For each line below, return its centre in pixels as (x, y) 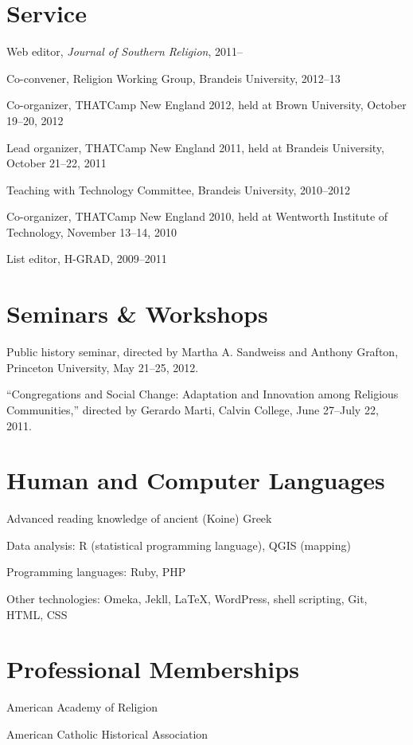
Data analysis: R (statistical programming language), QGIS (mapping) (179, 545)
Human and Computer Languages (196, 480)
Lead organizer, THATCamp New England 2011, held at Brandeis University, (195, 147)
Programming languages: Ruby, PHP (96, 572)
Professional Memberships (153, 669)
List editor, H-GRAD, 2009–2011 (87, 259)
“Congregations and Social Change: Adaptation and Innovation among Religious (203, 394)
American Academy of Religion (82, 707)
